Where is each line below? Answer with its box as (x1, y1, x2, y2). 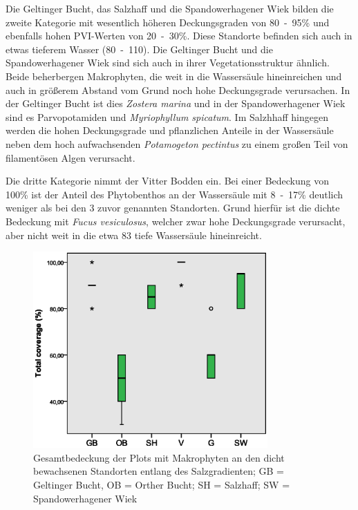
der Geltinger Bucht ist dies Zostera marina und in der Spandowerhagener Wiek (6, 96, 346, 111)
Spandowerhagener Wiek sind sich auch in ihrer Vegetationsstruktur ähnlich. (6, 55, 330, 70)
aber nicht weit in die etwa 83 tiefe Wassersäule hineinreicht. (6, 227, 262, 242)
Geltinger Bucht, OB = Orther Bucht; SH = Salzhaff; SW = (33, 477, 290, 491)
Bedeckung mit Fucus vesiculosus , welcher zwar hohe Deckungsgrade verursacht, (6, 214, 346, 228)
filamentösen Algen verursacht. (6, 150, 135, 164)
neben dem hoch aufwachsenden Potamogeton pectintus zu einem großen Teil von (6, 136, 348, 151)
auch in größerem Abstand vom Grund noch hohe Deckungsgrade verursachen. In (6, 82, 350, 97)
